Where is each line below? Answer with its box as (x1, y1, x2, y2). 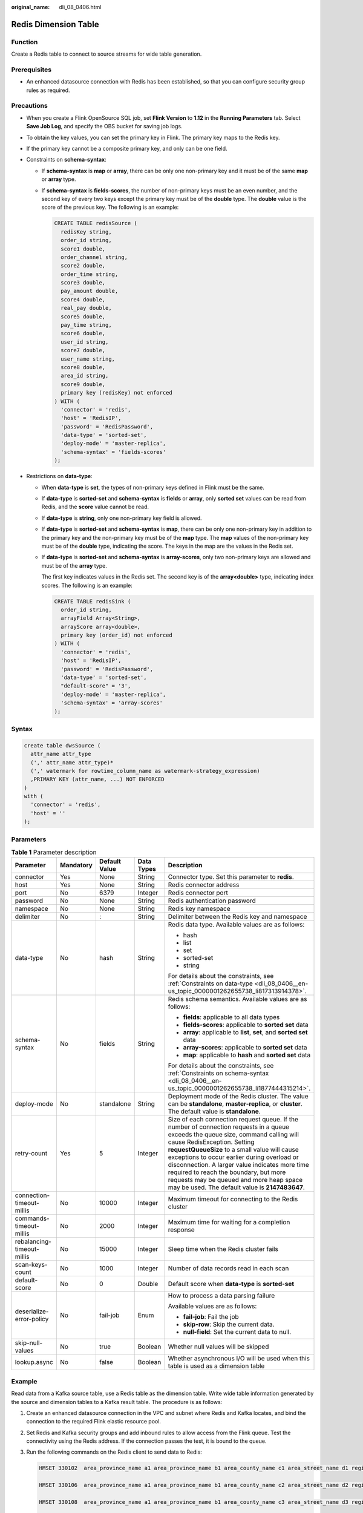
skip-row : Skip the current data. (183, 1320, 275, 1328)
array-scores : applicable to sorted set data (183, 1043, 308, 1052)
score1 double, (60, 245, 106, 252)
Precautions (11, 102, 48, 110)
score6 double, (60, 330, 106, 337)
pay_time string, (60, 321, 112, 329)
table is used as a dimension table (168, 1362, 265, 1370)
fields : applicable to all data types (183, 1013, 280, 1022)
